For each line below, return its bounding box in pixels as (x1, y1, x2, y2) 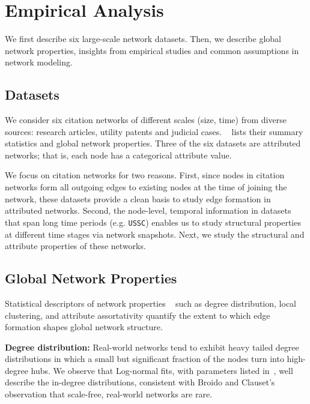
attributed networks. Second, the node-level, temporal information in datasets (5, 204, 291, 217)
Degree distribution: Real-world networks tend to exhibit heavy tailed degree (5, 340, 299, 353)
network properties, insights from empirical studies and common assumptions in (5, 44, 299, 56)
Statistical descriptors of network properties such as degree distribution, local (5, 297, 296, 309)
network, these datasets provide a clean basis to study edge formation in (5, 192, 271, 205)
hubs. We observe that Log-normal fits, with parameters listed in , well (31, 364, 293, 376)
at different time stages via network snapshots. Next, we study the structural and (5, 228, 305, 240)
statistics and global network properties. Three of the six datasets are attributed (5, 137, 301, 149)
